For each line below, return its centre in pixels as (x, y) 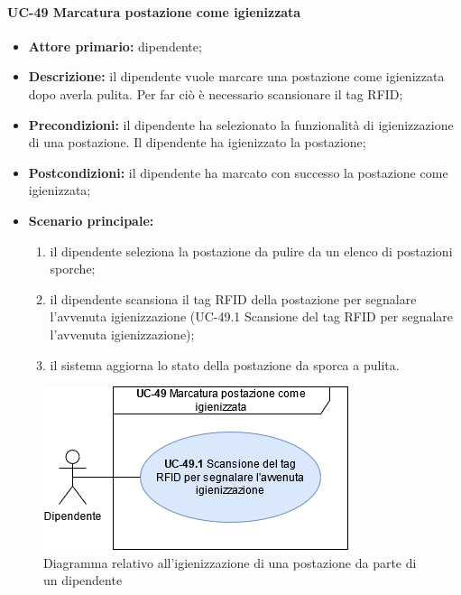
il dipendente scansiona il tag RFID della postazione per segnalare (233, 298)
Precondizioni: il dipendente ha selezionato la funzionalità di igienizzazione (241, 124)
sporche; (73, 269)
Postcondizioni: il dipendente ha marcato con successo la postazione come (238, 172)
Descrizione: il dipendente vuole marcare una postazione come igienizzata (236, 76)
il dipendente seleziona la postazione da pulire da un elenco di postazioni (251, 251)
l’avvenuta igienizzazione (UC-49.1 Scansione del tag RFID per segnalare (252, 316)
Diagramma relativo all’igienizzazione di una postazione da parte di (230, 562)
